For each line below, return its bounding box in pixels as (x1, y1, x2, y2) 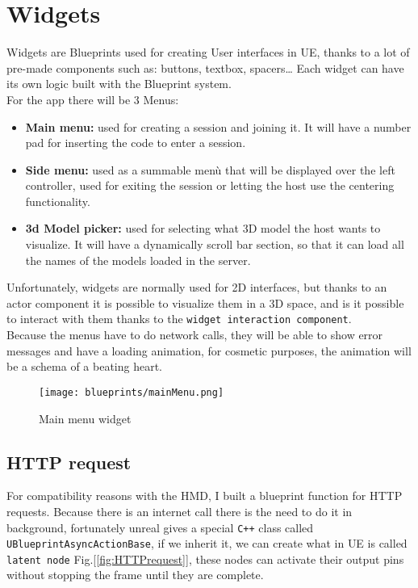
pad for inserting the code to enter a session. (25, 134, 246, 151)
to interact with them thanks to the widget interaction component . (6, 310, 352, 327)
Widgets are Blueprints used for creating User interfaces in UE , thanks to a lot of (6, 44, 410, 61)
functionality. (25, 192, 90, 209)
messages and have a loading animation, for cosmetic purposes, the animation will (6, 342, 412, 359)
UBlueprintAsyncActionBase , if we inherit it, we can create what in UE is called (6, 535, 408, 552)
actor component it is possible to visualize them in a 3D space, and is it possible (6, 294, 404, 311)
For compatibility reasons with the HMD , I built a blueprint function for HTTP (6, 487, 403, 504)
